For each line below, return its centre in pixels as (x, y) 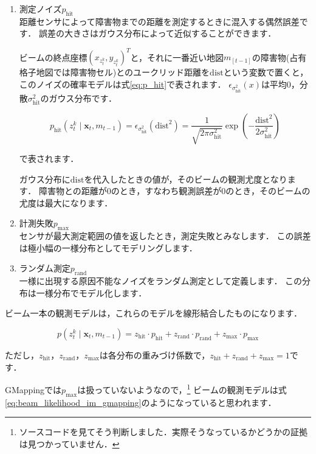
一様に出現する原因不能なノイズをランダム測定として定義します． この (161, 281)
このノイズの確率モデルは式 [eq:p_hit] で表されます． (122, 84)
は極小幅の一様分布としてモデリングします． (108, 247)
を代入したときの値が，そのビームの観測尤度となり (186, 179)
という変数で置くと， (266, 72)
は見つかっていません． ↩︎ (69, 443)
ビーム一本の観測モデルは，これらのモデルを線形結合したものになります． (154, 313)
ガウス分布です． (83, 98)
